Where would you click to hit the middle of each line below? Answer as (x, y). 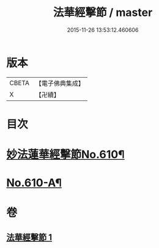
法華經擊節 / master (103, 13)
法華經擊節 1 (29, 237)
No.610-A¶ (34, 183)
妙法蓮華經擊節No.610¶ (65, 155)
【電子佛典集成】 (60, 83)
